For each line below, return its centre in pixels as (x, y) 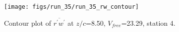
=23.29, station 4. (148, 23)
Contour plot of (28, 23)
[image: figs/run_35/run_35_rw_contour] (72, 7)
